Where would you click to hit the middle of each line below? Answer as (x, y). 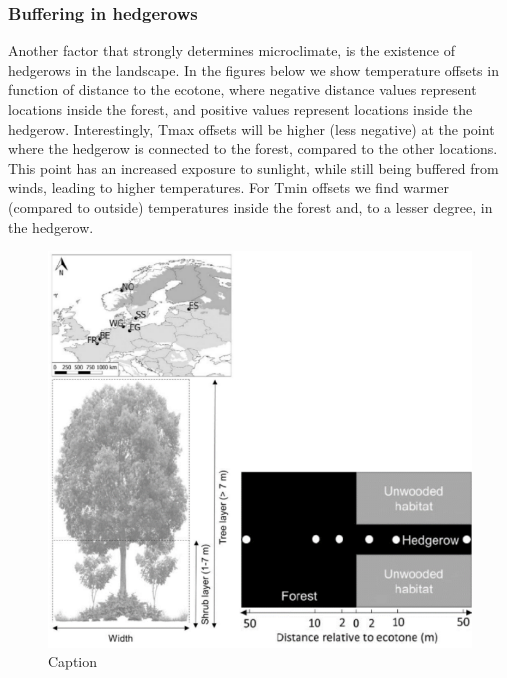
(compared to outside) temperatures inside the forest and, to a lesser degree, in (250, 206)
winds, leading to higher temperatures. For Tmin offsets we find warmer (228, 187)
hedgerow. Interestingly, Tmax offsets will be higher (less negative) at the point (251, 128)
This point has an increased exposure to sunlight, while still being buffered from (253, 167)
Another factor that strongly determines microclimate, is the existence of (231, 50)
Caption (73, 661)
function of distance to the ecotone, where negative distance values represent (242, 89)
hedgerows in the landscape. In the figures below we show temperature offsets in (253, 69)
